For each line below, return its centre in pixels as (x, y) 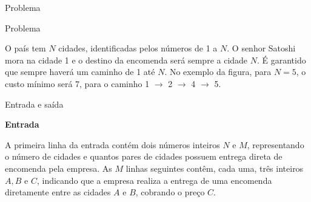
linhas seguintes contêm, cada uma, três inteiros (215, 168)
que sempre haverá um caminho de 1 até (80, 72)
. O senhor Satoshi (261, 48)
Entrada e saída (34, 104)
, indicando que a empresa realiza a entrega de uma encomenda (154, 180)
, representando (276, 144)
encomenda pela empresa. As (59, 168)
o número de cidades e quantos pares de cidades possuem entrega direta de (144, 156)
